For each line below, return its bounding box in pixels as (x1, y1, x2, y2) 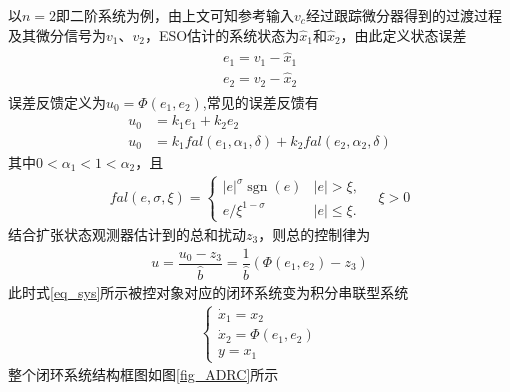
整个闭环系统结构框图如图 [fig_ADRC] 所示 (8, 364, 279, 385)
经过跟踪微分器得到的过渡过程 (305, 5, 502, 25)
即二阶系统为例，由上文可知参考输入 (56, 5, 295, 25)
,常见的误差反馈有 (202, 91, 319, 112)
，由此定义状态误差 (340, 24, 467, 45)
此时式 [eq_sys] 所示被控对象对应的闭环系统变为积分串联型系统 (8, 281, 409, 302)
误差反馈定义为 (8, 91, 106, 112)
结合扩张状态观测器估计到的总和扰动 (8, 223, 246, 244)
